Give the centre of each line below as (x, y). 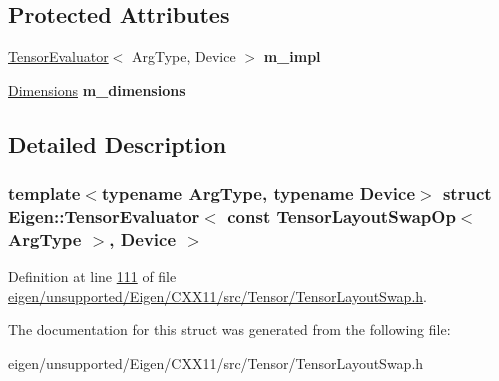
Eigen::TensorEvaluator (104, 216)
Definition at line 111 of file (92, 276)
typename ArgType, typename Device (258, 193)
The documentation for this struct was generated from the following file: (229, 329)
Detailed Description (117, 143)
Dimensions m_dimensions (97, 89)
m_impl (292, 56)
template (44, 193)
